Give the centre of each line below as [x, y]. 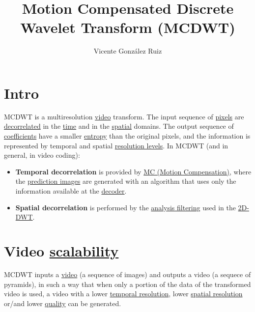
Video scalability [61, 250]
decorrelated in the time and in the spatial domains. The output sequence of [119, 126]
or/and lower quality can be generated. [63, 303]
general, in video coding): [42, 155]
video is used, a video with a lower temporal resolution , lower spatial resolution [123, 294]
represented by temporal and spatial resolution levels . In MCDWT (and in [116, 145]
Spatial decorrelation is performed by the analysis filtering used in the [126, 207]
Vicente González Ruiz [128, 51]
